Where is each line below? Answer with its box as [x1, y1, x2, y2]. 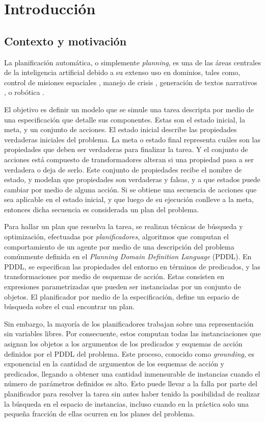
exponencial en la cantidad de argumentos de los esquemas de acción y [4, 358, 224, 369]
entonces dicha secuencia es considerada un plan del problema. [4, 204, 199, 214]
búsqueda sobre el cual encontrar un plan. [4, 301, 135, 312]
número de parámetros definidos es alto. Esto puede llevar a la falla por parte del [4, 378, 257, 389]
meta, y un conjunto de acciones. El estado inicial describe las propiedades [4, 124, 237, 135]
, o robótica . [4, 87, 45, 97]
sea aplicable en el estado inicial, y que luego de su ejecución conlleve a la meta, [4, 194, 254, 205]
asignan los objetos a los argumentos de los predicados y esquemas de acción [4, 338, 243, 349]
